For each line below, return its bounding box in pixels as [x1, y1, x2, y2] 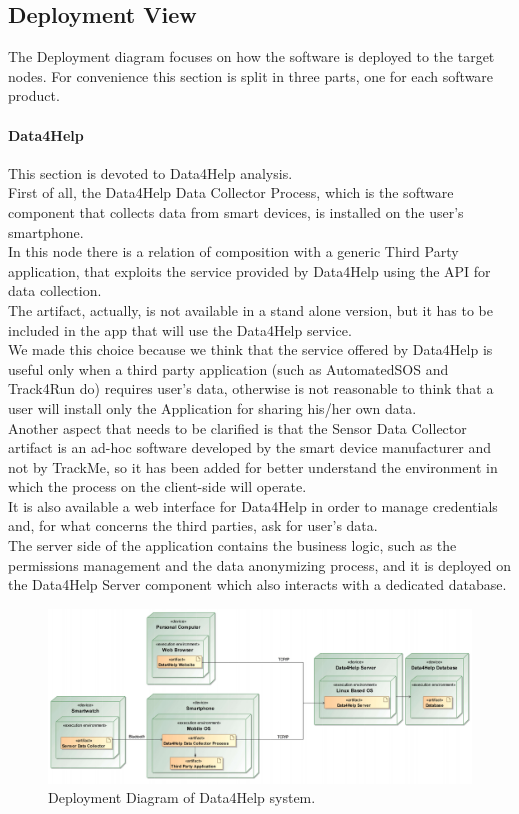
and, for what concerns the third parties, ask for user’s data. [8, 515, 378, 536]
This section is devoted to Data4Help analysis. [8, 162, 293, 183]
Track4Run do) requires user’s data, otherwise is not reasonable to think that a [8, 378, 494, 399]
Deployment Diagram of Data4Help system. [48, 787, 316, 808]
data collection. [8, 280, 102, 301]
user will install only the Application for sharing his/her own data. [8, 397, 417, 418]
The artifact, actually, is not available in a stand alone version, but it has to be [8, 299, 493, 320]
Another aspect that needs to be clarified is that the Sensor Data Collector [8, 417, 467, 438]
